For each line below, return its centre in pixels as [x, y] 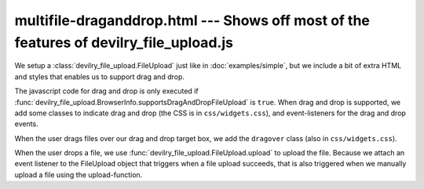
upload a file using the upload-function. [79, 174]
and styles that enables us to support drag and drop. [99, 76]
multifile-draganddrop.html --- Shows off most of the [192, 20]
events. [26, 124]
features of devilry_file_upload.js [124, 42]
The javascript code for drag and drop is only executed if [107, 91]
